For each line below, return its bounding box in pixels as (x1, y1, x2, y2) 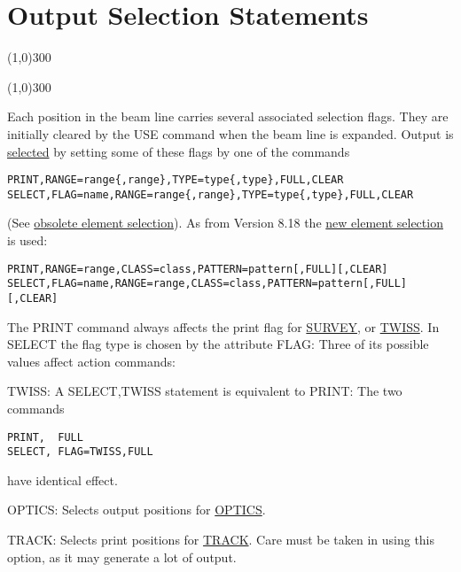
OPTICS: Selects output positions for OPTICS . (7, 500, 266, 519)
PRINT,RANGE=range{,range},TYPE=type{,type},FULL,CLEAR (7, 174, 344, 187)
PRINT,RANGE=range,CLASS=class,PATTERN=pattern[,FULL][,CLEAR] (7, 262, 388, 275)
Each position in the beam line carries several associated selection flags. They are (7, 107, 449, 126)
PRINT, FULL (7, 430, 83, 444)
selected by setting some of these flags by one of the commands (7, 142, 350, 160)
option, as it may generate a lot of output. (7, 547, 237, 566)
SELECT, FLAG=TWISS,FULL (7, 445, 153, 459)
